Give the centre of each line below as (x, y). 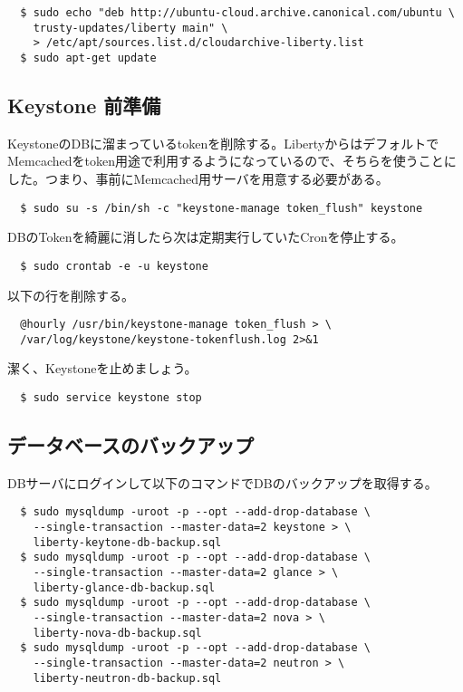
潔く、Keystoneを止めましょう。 (102, 368)
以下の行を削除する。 (71, 295)
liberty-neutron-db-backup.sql (127, 678)
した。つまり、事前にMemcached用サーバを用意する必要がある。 (198, 179)
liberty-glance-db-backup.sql (124, 587)
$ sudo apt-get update (88, 58)
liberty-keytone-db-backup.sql (127, 542)
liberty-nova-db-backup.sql (117, 633)
